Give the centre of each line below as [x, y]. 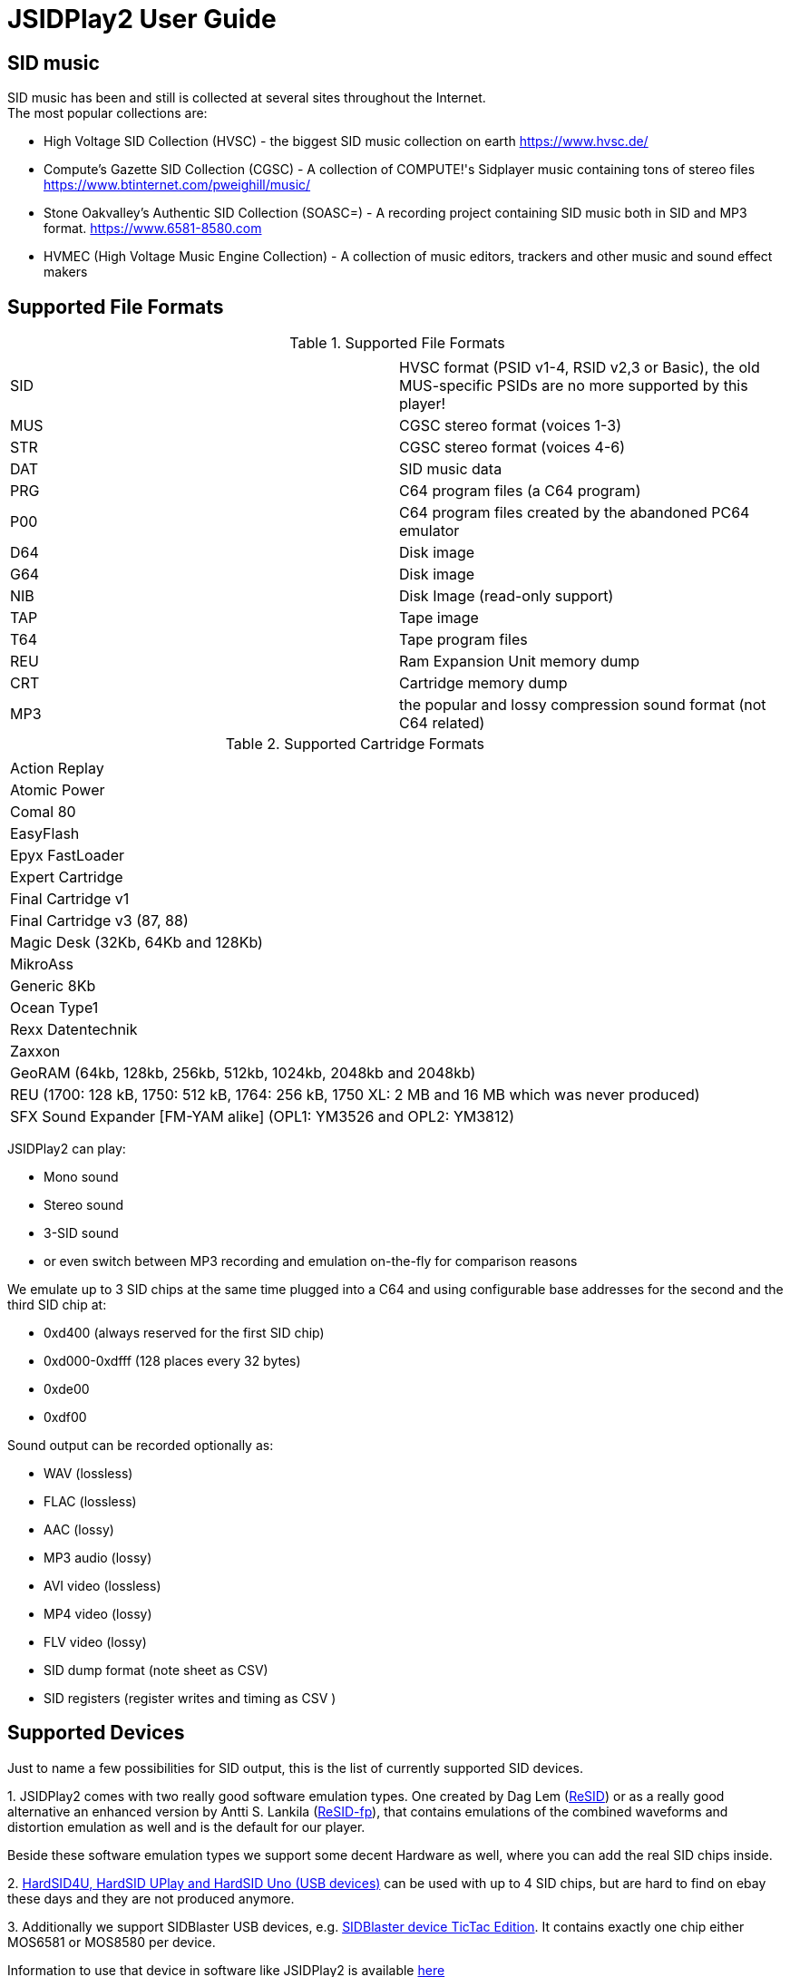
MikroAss [42, 964]
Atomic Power [58, 790]
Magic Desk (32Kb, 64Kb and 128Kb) [137, 943]
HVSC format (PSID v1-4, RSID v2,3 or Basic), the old [580, 368]
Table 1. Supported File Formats [397, 343]
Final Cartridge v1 [70, 899]
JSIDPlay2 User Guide [142, 19]
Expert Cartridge [67, 877]
